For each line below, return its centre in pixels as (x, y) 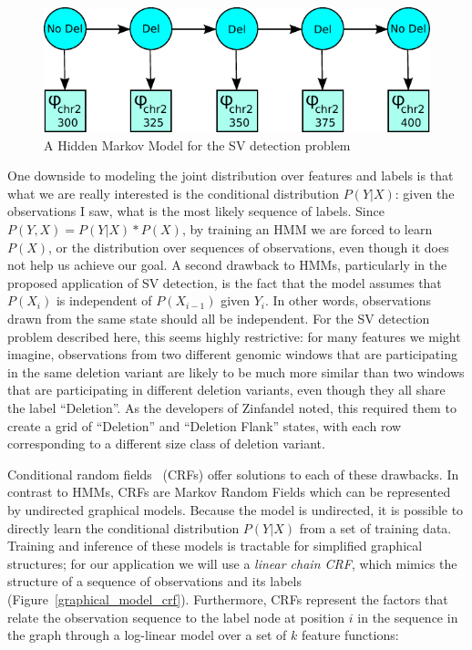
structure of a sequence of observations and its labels (154, 581)
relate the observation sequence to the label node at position (176, 617)
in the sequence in (408, 617)
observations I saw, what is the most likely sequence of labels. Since (196, 211)
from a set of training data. (375, 527)
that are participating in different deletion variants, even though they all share (226, 390)
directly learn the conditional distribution (123, 527)
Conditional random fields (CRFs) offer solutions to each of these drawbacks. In (233, 474)
